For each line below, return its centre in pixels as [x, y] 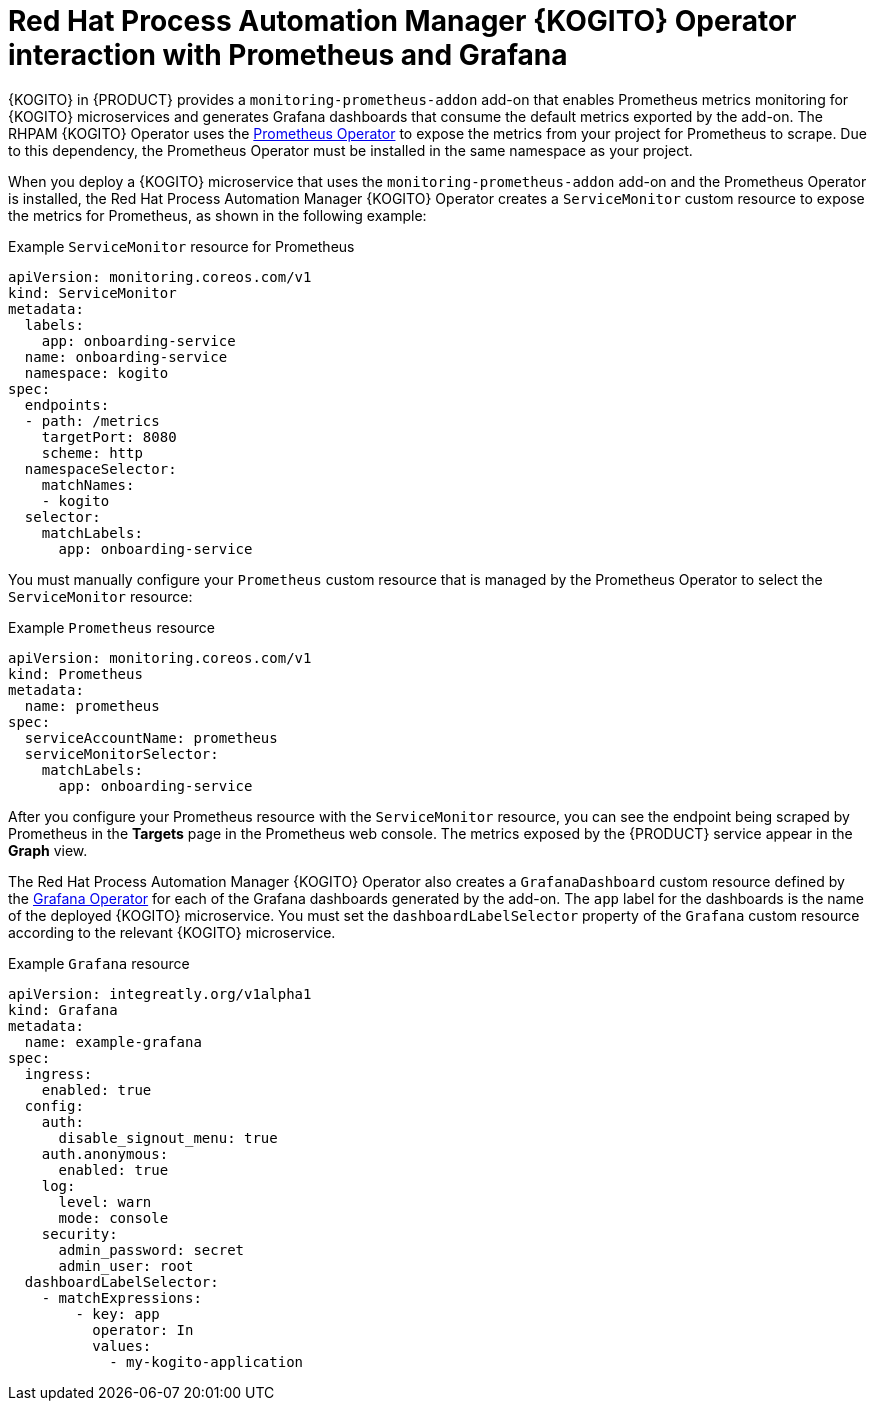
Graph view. [48, 850]
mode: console [113, 1217]
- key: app [117, 1313]
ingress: [58, 1073]
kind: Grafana [63, 1009]
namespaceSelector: [100, 468]
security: [79, 1233]
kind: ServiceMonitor [92, 292]
